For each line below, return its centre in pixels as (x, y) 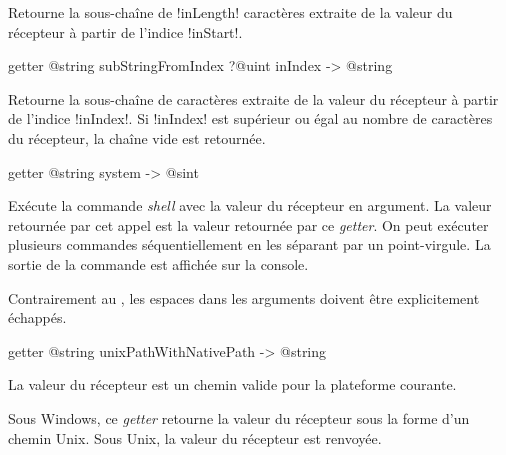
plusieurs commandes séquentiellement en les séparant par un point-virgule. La (249, 244)
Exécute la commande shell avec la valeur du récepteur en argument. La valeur (250, 205)
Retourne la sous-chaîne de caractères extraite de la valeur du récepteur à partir (253, 98)
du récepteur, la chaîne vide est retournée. (137, 137)
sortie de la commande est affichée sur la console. (158, 263)
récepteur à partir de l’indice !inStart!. (125, 31)
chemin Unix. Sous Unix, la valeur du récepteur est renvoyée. (195, 437)
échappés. (37, 317)
